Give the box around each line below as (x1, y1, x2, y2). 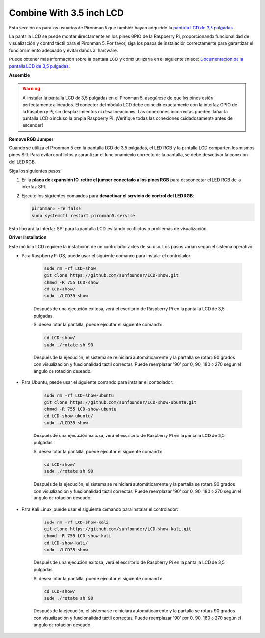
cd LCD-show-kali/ (44, 540, 88, 546)
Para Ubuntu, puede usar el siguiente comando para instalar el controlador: (21, 379, 174, 385)
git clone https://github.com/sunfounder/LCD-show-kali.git (44, 526, 192, 532)
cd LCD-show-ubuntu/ (44, 413, 93, 419)
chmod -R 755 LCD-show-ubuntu (44, 406, 117, 412)
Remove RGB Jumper (9, 136, 53, 142)
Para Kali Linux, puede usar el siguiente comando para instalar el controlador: (21, 506, 179, 512)
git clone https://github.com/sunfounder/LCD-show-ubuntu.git (44, 400, 197, 405)
